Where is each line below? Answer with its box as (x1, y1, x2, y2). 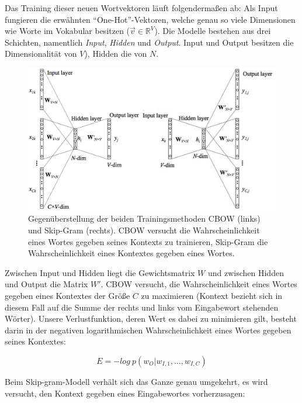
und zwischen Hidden (207, 266, 284, 278)
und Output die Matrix (5, 278, 88, 290)
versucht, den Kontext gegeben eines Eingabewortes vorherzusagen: (5, 387, 245, 399)
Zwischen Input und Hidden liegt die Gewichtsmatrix (5, 266, 195, 278)
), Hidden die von (84, 47, 147, 60)
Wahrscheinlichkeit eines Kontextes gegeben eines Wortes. (28, 247, 235, 259)
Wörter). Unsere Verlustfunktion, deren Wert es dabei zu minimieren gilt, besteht (5, 312, 297, 325)
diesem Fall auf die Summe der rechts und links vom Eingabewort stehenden (5, 301, 279, 313)
